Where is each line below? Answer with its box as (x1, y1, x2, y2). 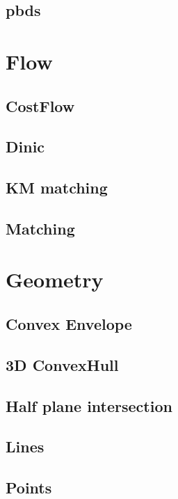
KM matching (6, 177, 108, 198)
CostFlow (6, 95, 75, 116)
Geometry (6, 265, 104, 294)
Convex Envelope (6, 313, 132, 335)
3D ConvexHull (6, 354, 119, 375)
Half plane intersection (6, 395, 172, 416)
